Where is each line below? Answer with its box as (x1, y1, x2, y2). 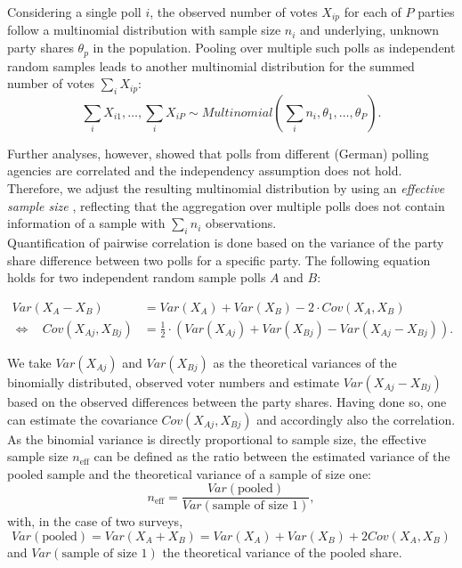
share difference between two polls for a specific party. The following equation (7, 250, 431, 269)
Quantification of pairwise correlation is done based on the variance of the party (7, 233, 444, 252)
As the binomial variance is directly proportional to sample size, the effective (7, 429, 426, 448)
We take (7, 353, 52, 371)
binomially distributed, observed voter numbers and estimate (7, 372, 340, 391)
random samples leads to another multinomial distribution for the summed (7, 56, 415, 75)
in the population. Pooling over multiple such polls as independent (93, 38, 456, 57)
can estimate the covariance (7, 410, 158, 428)
